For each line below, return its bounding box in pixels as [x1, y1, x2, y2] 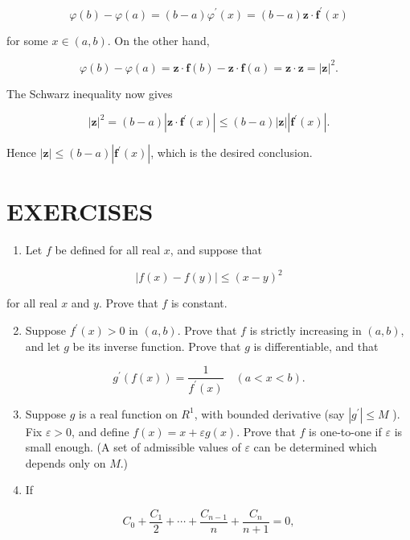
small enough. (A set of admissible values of [25, 439, 241, 455]
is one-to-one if [309, 423, 382, 439]
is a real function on [79, 405, 178, 422]
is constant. [170, 295, 228, 311]
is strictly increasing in [249, 322, 362, 338]
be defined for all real [55, 241, 161, 258]
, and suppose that [170, 241, 262, 258]
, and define [72, 423, 129, 439]
